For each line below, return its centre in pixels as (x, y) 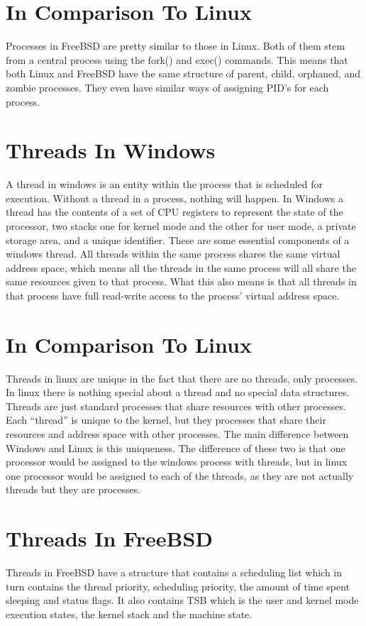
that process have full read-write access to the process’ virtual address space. (173, 295)
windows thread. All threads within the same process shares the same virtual (173, 254)
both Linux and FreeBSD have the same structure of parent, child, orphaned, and (183, 73)
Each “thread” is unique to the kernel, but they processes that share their (166, 420)
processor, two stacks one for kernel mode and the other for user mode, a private (181, 226)
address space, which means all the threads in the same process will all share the (181, 267)
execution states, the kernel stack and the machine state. (129, 614)
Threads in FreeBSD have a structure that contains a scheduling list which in (174, 572)
